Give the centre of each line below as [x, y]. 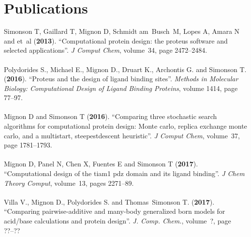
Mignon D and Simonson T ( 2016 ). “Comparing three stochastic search [111, 116]
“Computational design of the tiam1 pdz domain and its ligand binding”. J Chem [124, 173]
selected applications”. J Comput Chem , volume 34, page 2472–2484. [106, 50]
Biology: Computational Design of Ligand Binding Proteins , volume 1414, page [121, 88]
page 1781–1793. [28, 145]
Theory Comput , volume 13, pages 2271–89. [69, 183]
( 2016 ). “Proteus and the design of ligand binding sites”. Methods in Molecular [121, 79]
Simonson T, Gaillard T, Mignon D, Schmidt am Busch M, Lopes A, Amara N [122, 31]
